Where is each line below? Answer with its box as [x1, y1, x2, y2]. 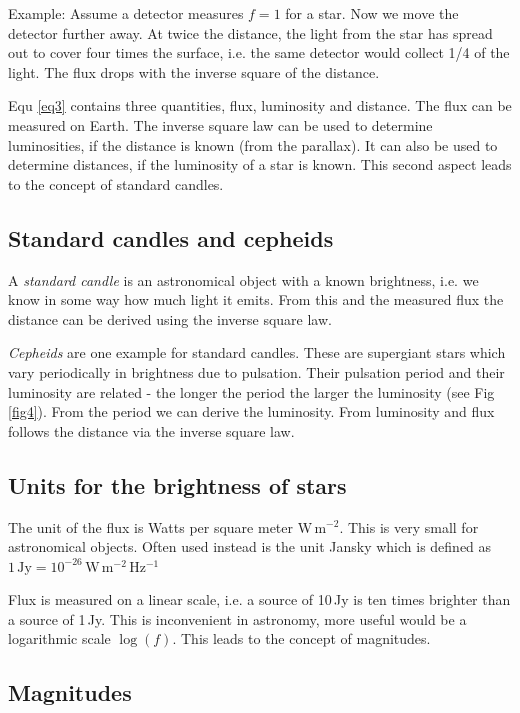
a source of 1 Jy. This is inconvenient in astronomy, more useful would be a [8, 608, 467, 629]
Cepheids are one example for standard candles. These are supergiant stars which [8, 342, 506, 363]
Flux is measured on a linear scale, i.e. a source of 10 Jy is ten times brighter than [8, 589, 511, 610]
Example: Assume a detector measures [8, 3, 244, 23]
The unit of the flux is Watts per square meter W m [8, 516, 327, 537]
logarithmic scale [8, 628, 111, 649]
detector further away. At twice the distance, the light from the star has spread [8, 22, 493, 43]
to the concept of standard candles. [8, 173, 224, 194]
